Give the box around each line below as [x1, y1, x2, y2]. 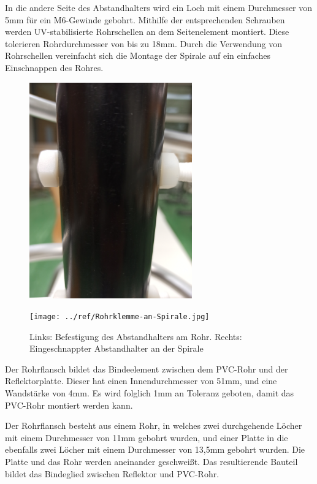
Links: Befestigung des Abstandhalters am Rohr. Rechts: [29, 330, 242, 342]
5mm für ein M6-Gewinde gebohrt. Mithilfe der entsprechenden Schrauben [5, 13, 285, 26]
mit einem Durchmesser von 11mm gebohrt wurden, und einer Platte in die [5, 431, 288, 444]
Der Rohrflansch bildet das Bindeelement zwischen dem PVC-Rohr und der [5, 362, 288, 375]
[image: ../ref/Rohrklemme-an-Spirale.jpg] [29, 312, 210, 321]
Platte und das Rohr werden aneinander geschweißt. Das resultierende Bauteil [5, 455, 298, 467]
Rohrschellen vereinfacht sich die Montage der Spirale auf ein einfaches [5, 49, 271, 62]
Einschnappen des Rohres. [5, 61, 104, 74]
